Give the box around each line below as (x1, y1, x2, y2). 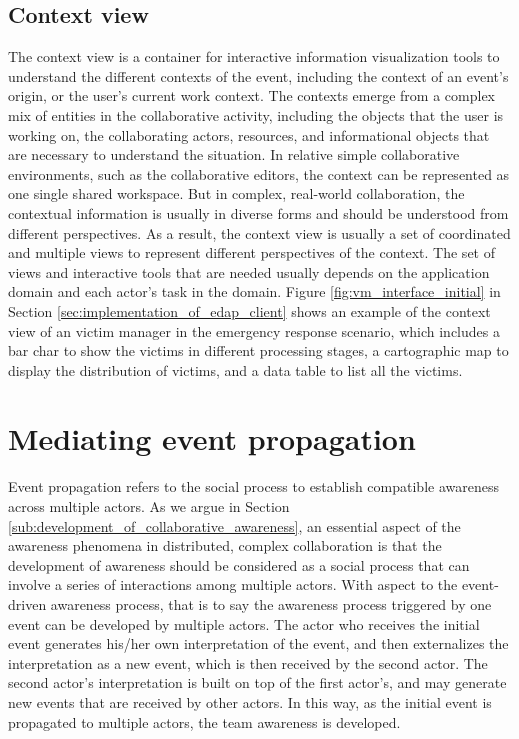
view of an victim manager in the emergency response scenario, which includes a (8, 320, 500, 341)
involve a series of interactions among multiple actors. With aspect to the (8, 574, 458, 595)
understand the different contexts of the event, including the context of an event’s (8, 65, 509, 86)
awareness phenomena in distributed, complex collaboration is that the (8, 535, 442, 556)
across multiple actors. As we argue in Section (8, 496, 290, 517)
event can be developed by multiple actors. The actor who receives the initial (8, 613, 480, 634)
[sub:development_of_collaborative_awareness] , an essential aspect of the (8, 515, 461, 536)
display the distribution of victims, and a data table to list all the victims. (8, 359, 463, 380)
